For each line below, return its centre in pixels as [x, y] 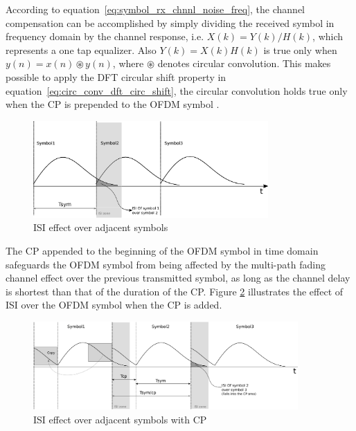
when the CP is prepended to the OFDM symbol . [113, 104]
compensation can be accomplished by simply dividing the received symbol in [170, 22]
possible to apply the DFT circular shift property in [116, 76]
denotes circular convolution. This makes [244, 63]
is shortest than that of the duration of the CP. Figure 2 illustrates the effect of [175, 291]
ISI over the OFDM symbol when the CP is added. [114, 305]
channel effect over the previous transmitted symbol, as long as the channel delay [178, 278]
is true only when [300, 49]
